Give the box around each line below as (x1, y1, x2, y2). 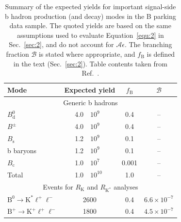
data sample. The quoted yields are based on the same (9, 20, 171, 31)
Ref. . (82, 68, 99, 78)
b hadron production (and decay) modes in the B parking (5, 11, 176, 21)
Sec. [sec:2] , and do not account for (9, 39, 114, 49)
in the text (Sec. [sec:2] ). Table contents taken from (13, 58, 167, 68)
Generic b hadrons (63, 97, 118, 107)
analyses (114, 181, 138, 191)
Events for (43, 181, 73, 191)
